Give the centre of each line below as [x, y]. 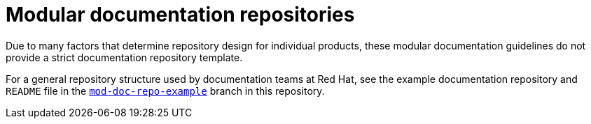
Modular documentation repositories [180, 15]
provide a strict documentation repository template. [124, 57]
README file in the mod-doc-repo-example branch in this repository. [165, 91]
